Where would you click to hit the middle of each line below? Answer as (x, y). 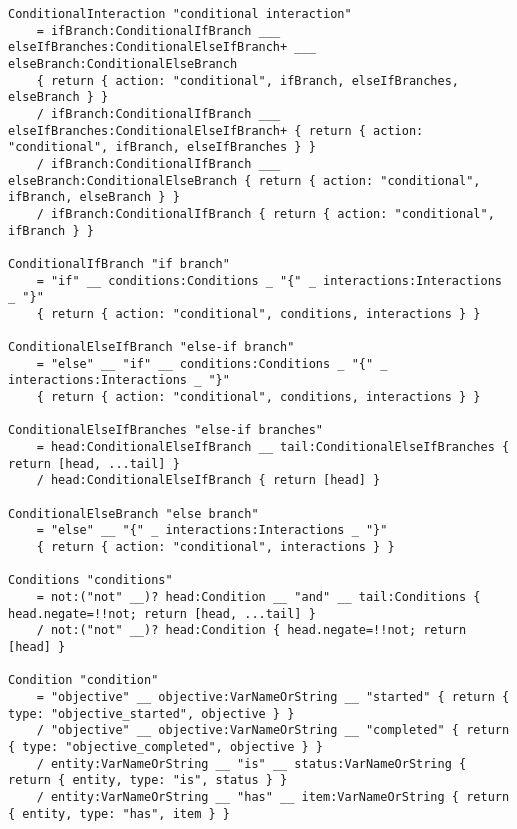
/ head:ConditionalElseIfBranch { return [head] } (208, 480)
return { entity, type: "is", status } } (148, 780)
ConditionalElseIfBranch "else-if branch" (151, 347)
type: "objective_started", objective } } (151, 713)
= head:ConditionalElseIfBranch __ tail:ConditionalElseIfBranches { (273, 447)
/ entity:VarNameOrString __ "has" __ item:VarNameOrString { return (273, 796)
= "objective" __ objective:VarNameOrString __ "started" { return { (273, 696)
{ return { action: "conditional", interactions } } (215, 547)
